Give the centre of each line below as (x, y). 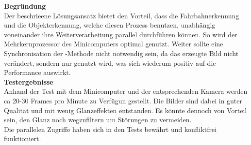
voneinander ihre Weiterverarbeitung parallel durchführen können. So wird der (121, 34)
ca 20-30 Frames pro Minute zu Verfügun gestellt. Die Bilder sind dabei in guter (123, 100)
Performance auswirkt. (37, 72)
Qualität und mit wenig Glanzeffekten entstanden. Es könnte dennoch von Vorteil (125, 110)
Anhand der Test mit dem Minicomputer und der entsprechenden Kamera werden (126, 91)
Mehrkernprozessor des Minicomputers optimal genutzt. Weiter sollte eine (114, 44)
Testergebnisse (29, 81)
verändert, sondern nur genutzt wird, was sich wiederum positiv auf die (110, 63)
